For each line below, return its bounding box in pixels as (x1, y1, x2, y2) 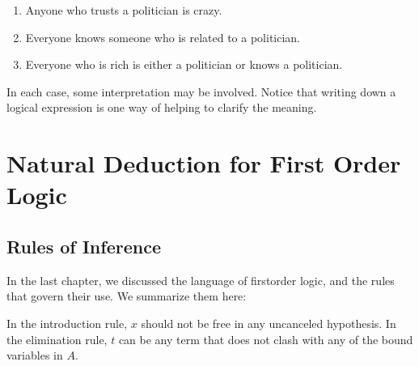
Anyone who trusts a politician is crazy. (25, 2, 222, 18)
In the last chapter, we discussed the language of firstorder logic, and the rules (6, 271, 395, 288)
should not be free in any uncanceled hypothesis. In (141, 314, 396, 331)
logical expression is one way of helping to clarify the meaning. (6, 99, 317, 116)
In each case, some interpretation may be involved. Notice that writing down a (6, 83, 396, 100)
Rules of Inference (6, 233, 161, 258)
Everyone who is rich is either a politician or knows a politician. (25, 56, 343, 73)
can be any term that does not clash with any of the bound (118, 330, 413, 347)
